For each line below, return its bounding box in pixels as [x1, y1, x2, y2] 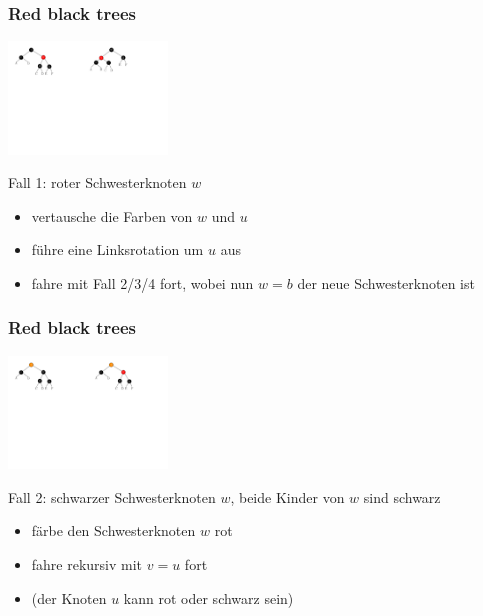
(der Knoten [31, 587, 107, 608]
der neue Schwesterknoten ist [297, 272, 475, 293]
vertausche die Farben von [31, 205, 193, 226]
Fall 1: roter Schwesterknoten [8, 172, 187, 193]
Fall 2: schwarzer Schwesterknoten [8, 486, 216, 507]
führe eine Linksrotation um [31, 239, 204, 260]
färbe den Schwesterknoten [31, 520, 196, 541]
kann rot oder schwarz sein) [123, 587, 294, 608]
